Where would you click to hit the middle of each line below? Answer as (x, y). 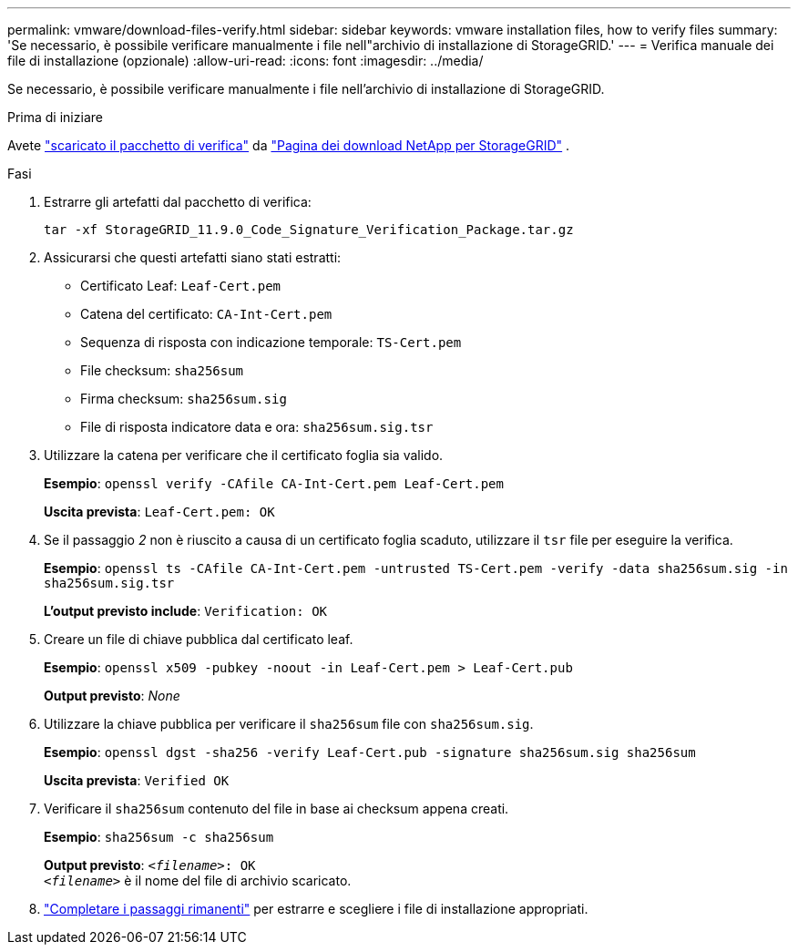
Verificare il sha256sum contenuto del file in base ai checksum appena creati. (276, 809)
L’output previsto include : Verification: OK (185, 611)
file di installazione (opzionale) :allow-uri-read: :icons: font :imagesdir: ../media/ (246, 61)
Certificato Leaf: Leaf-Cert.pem (180, 286)
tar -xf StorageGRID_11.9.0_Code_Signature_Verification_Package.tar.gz (309, 230)
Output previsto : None (112, 696)
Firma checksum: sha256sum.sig (184, 399)
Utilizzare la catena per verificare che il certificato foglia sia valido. (244, 455)
